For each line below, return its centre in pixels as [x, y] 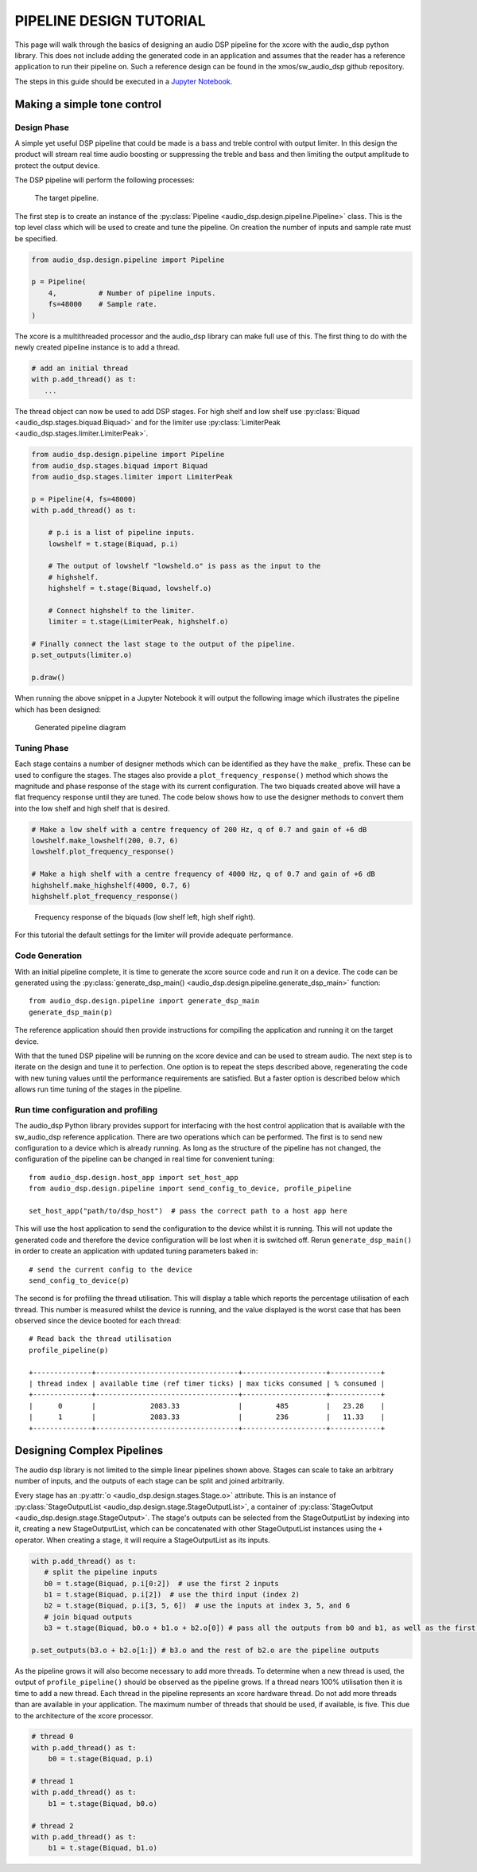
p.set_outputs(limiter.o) [82, 655]
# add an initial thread [80, 368]
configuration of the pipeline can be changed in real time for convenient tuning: [144, 1159]
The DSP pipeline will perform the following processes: [105, 180]
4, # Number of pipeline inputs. [132, 293]
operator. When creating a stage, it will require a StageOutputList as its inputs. [142, 1540]
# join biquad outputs [88, 1617]
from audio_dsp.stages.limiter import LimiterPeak [132, 477]
